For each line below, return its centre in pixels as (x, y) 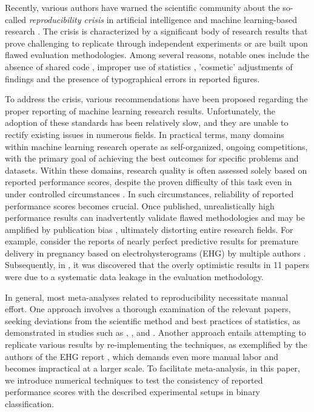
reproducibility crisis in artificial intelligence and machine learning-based (163, 19)
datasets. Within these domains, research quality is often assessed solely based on (156, 170)
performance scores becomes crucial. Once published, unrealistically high (140, 205)
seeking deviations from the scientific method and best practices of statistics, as (153, 320)
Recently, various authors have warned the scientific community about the (142, 7)
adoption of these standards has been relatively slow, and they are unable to (147, 123)
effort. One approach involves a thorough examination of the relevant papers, (148, 309)
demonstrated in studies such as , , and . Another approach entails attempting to (155, 332)
